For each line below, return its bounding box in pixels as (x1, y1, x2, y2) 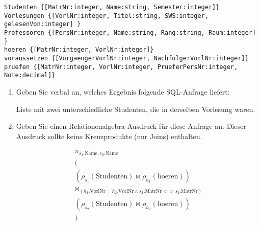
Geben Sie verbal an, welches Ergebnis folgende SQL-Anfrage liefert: (16, 86, 230, 97)
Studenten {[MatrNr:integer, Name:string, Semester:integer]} (4, 4, 220, 11)
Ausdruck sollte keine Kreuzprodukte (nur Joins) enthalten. (16, 130, 202, 141)
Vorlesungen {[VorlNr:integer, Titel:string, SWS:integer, (4, 12, 209, 19)
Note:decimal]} (4, 72, 56, 79)
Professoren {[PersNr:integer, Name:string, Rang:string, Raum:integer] (4, 29, 256, 36)
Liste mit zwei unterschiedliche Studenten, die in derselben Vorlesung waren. (16, 103, 255, 114)
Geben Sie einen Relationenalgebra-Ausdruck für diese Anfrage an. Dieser (16, 121, 246, 131)
